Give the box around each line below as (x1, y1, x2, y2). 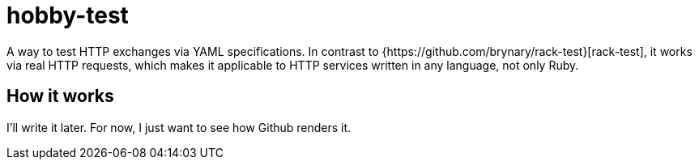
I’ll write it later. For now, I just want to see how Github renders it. (6, 120, 352, 134)
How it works (6, 86, 114, 107)
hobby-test (6, 2, 129, 29)
